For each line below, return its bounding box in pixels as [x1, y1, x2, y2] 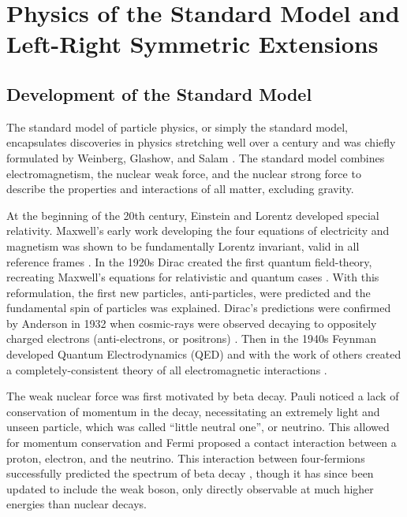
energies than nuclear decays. [6, 496, 147, 512]
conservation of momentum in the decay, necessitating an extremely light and [6, 403, 380, 419]
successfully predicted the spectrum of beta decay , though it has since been [6, 465, 374, 482]
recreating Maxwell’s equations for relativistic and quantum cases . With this [6, 269, 379, 285]
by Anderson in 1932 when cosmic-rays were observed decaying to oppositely [6, 314, 377, 331]
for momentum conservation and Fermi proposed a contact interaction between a [6, 434, 397, 451]
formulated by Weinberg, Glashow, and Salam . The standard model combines [6, 149, 385, 166]
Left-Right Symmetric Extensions [6, 28, 379, 60]
